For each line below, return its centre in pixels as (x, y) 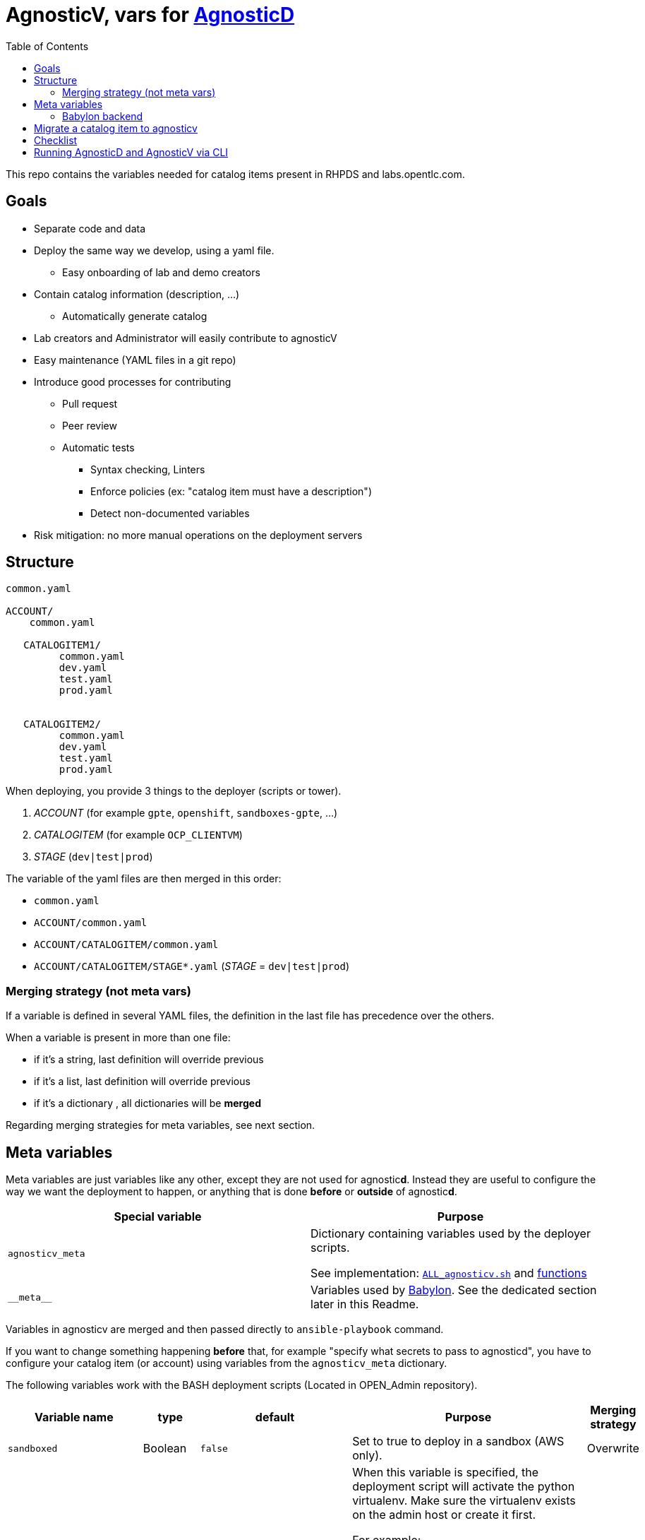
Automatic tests (98, 447)
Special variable (158, 1217)
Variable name (74, 1417)
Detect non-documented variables (170, 513)
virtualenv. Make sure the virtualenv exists (464, 1501)
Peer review (90, 425)
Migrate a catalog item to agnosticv (116, 128)
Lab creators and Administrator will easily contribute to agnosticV (186, 338)
